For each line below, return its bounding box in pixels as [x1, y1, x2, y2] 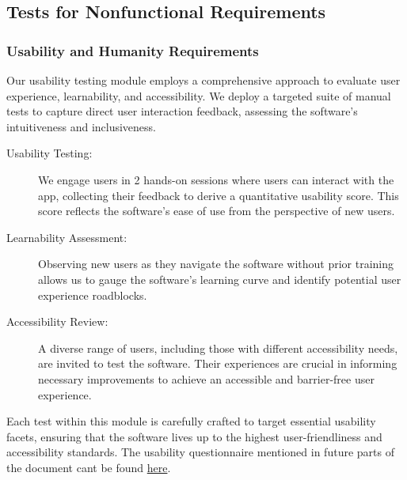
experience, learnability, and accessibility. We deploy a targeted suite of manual [6, 87, 391, 104]
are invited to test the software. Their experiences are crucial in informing [38, 355, 397, 372]
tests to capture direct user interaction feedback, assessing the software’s [6, 103, 358, 119]
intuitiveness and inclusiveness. [6, 118, 156, 134]
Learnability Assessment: [6, 229, 127, 245]
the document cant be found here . [6, 459, 171, 475]
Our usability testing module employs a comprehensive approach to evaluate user [6, 72, 401, 88]
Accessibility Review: [6, 313, 108, 330]
